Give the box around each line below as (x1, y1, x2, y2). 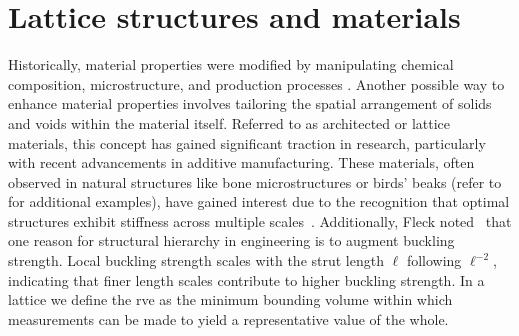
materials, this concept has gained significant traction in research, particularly (8, 132, 486, 153)
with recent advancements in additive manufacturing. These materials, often (8, 152, 475, 173)
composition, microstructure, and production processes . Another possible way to (8, 73, 505, 94)
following (406, 250, 462, 271)
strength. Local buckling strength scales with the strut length (8, 250, 384, 271)
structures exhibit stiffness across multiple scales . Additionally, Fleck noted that (8, 210, 512, 231)
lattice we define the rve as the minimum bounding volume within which (8, 289, 453, 310)
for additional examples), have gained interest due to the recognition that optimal (8, 191, 510, 212)
